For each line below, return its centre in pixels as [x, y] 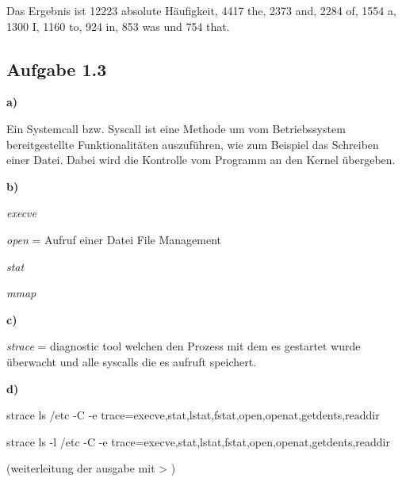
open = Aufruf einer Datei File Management [114, 239]
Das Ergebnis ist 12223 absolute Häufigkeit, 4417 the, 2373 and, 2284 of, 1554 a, [201, 10]
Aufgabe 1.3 [57, 69]
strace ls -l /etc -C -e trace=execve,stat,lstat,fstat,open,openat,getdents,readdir [198, 441]
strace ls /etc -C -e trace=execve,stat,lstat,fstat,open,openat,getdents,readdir [193, 415]
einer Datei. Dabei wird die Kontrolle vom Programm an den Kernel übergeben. [201, 160]
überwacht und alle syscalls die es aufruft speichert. [132, 361]
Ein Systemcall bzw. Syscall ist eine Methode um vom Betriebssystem [176, 128]
